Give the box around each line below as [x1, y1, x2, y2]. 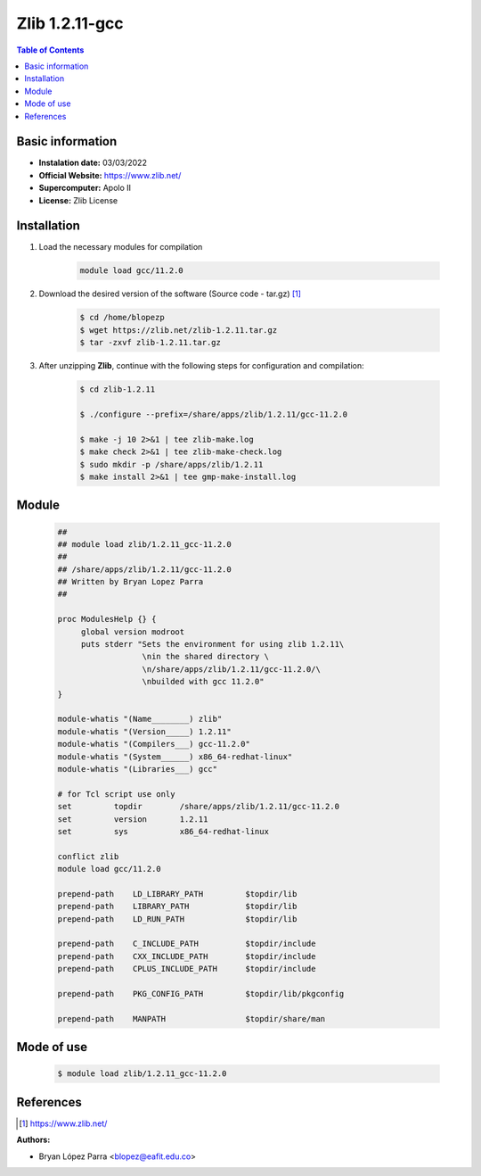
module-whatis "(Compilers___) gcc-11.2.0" [57, 739, 251, 749]
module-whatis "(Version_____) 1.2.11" [57, 726, 232, 736]
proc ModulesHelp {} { [57, 614, 157, 625]
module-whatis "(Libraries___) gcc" [57, 764, 218, 774]
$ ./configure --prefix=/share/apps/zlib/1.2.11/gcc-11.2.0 [79, 409, 348, 419]
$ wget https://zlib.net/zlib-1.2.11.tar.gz [79, 325, 278, 335]
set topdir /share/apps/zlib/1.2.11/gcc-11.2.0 [57, 801, 340, 812]
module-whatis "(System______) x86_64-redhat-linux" [57, 751, 293, 762]
